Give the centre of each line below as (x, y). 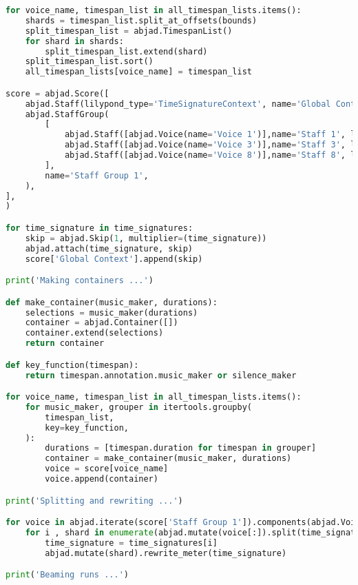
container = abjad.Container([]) (102, 323)
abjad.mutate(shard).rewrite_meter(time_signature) (166, 553)
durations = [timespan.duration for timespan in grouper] (181, 448)
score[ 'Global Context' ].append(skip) (114, 259)
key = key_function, (87, 428)
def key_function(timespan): (72, 365)
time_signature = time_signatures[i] (131, 543)
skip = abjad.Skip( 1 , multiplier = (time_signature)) (146, 238)
